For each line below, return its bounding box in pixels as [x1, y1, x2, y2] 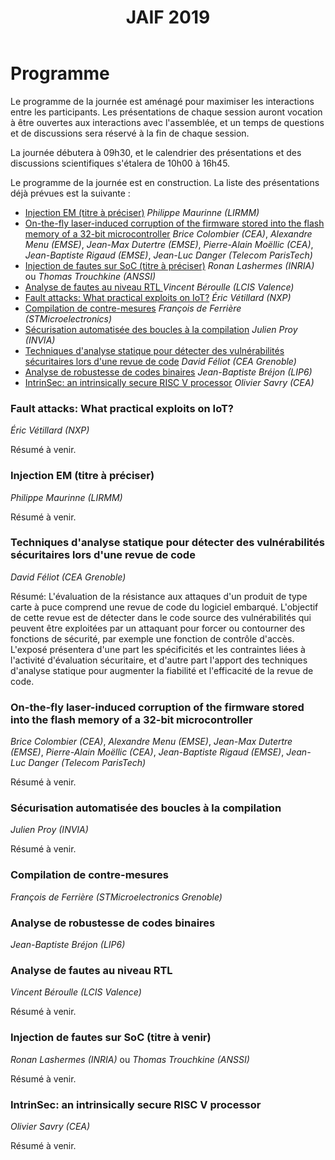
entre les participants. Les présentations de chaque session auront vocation [10, 106, 323, 118]
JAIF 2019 [125, 6, 211, 29]
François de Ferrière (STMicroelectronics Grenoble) [10, 891, 223, 903]
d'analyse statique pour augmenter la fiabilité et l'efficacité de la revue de [10, 664, 314, 676]
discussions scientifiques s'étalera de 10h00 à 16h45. [10, 157, 231, 169]
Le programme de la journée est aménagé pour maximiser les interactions [10, 95, 315, 107]
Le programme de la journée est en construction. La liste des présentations [10, 176, 320, 188]
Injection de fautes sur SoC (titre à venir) [10, 1031, 212, 1045]
